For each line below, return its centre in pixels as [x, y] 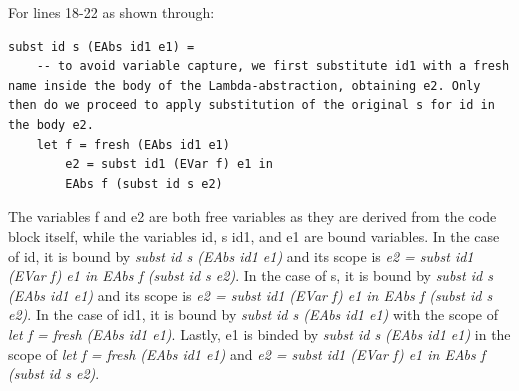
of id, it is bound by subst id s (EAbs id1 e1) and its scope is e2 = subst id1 [241, 255]
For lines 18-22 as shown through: [111, 12]
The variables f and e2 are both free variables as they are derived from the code [252, 216]
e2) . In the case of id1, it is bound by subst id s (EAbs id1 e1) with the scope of [253, 314]
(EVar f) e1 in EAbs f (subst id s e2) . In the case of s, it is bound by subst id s [250, 275]
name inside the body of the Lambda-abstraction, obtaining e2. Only [244, 85]
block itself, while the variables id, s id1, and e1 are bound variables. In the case [254, 235]
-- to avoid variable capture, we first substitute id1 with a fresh [273, 66]
